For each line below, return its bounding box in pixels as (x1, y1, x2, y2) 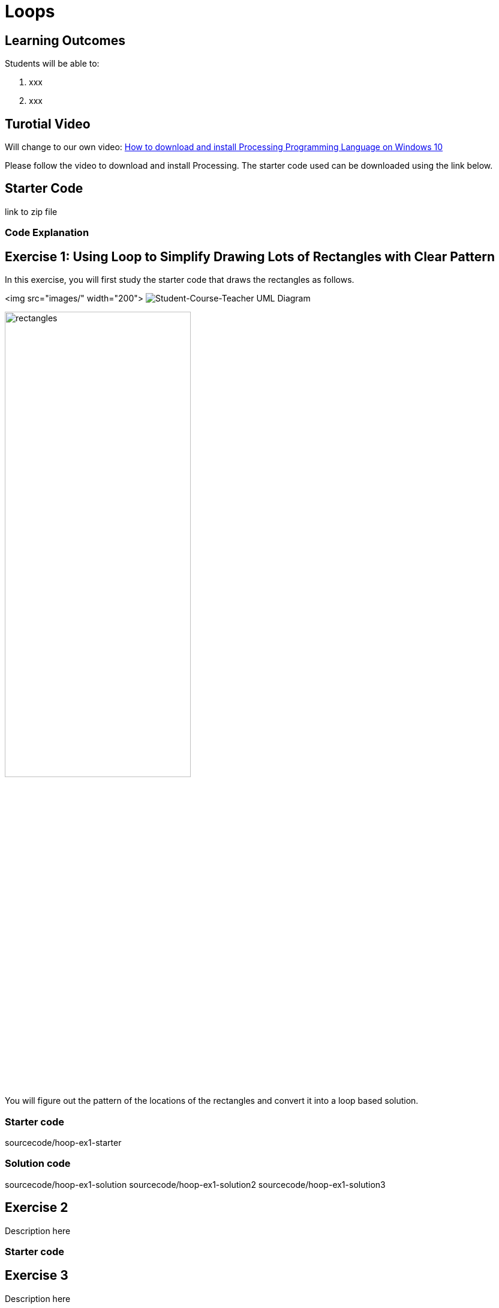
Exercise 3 (5, 1268, 68, 1283)
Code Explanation (5, 226, 89, 239)
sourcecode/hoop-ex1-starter (5, 1137, 122, 1148)
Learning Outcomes (5, 32, 125, 48)
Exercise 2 (5, 1200, 68, 1216)
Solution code (5, 1157, 71, 1170)
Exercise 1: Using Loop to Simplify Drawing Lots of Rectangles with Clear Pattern (5, 249, 495, 264)
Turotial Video (5, 116, 91, 132)
